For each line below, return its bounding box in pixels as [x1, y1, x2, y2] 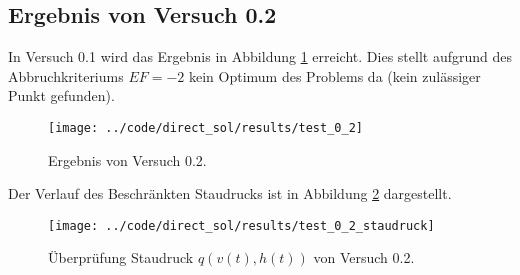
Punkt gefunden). [8, 85, 115, 106]
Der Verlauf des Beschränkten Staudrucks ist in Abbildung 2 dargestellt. [8, 183, 452, 204]
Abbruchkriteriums [8, 65, 124, 86]
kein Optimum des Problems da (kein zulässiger [188, 65, 481, 86]
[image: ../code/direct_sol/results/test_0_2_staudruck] [48, 218, 435, 233]
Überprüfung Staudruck [48, 247, 194, 268]
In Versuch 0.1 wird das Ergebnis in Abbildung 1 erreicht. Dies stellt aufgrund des [8, 46, 512, 67]
